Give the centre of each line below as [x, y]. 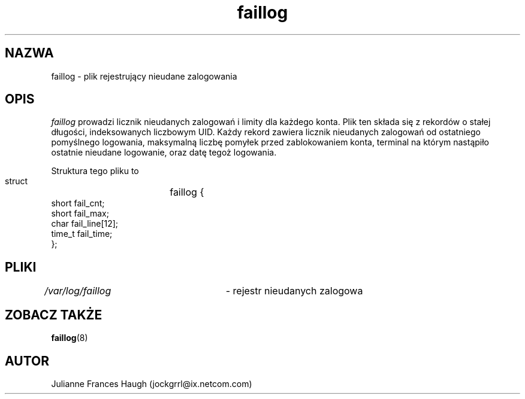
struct [16, 181]
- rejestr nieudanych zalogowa [294, 291]
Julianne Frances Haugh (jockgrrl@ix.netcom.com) [152, 383]
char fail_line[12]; [85, 224]
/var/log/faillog [78, 291]
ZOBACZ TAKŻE [54, 315]
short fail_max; [80, 214]
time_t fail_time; [82, 234]
